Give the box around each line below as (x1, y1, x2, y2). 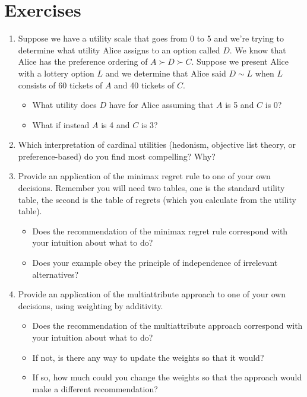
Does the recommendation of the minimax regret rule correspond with (32, 224, 288, 237)
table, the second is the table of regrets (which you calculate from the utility (18, 193, 296, 205)
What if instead (32, 118, 90, 131)
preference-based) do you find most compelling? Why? (18, 150, 216, 162)
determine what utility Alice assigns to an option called (18, 43, 220, 56)
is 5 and (225, 99, 254, 111)
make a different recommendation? (32, 382, 158, 395)
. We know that (229, 43, 286, 56)
